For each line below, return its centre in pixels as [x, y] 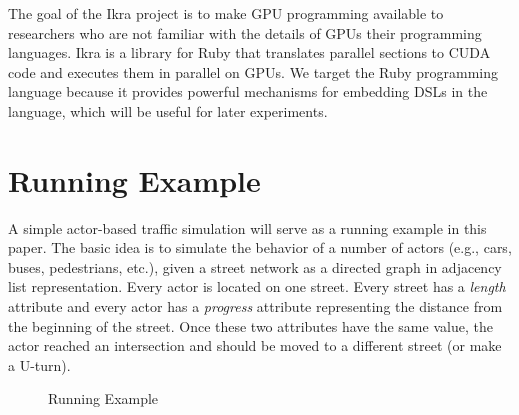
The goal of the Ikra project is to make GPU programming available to [226, 13]
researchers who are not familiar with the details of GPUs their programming [245, 32]
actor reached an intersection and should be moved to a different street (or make [255, 345]
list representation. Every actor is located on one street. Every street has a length [257, 286]
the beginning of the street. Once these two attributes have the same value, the [250, 325]
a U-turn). [39, 364]
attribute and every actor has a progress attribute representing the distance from [255, 306]
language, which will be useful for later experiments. [168, 110]
